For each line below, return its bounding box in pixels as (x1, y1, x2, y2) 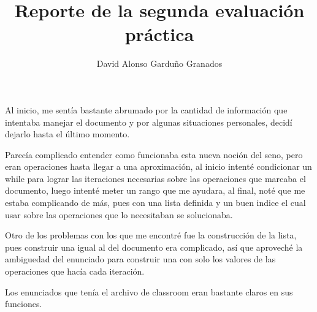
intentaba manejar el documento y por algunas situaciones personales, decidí (5, 115, 292, 128)
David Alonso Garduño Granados (96, 57, 223, 70)
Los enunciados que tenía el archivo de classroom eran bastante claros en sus (5, 285, 293, 298)
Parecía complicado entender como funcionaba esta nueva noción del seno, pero (5, 148, 303, 161)
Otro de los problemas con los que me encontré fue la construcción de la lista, (5, 229, 297, 242)
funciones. (5, 297, 42, 310)
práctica (124, 21, 194, 47)
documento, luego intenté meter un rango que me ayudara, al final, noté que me (5, 184, 305, 197)
